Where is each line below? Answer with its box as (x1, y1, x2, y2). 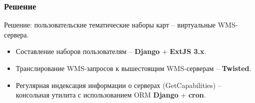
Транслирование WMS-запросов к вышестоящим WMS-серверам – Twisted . (15, 63, 251, 73)
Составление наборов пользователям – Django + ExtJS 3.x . (15, 46, 206, 56)
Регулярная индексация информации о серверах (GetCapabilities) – (15, 79, 221, 90)
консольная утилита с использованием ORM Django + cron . (15, 89, 206, 100)
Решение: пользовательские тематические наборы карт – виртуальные (4, 19, 216, 30)
